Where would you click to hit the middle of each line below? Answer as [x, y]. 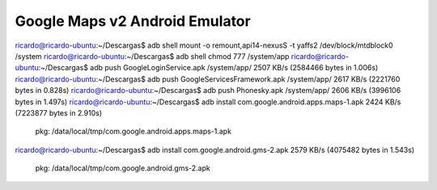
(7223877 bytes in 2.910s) [59, 112]
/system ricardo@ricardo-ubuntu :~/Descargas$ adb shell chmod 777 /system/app [152, 56]
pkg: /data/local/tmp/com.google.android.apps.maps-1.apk [134, 131]
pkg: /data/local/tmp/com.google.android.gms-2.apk [123, 168]
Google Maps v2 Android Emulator [133, 21]
